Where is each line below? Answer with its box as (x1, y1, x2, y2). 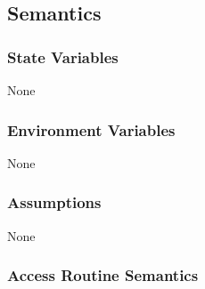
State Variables (7, 45, 119, 68)
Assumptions (7, 191, 102, 213)
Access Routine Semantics (7, 264, 199, 286)
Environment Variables (7, 118, 176, 140)
